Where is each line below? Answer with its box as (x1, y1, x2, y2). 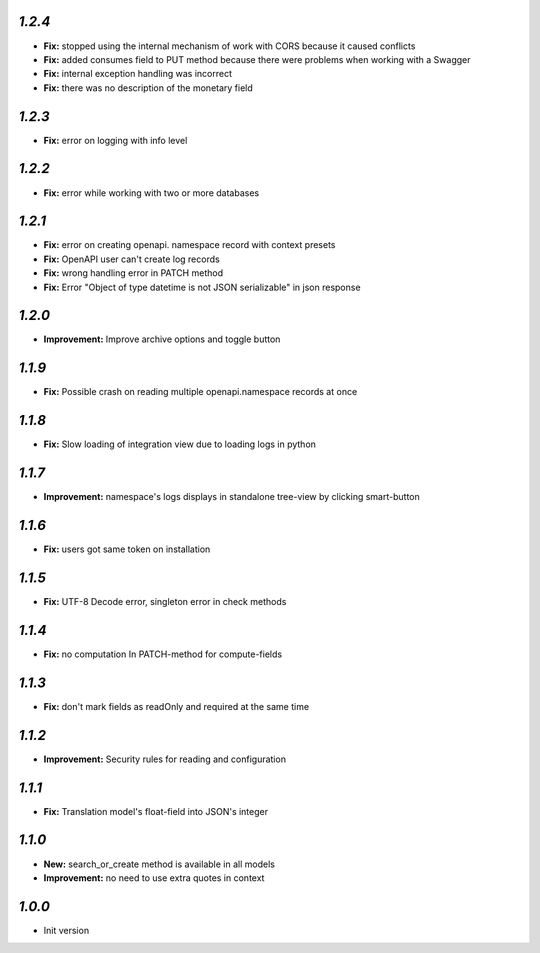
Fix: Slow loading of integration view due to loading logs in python (43, 438, 317, 450)
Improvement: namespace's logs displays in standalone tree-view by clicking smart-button (43, 491, 420, 503)
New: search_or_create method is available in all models (43, 858, 275, 870)
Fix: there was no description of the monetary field (43, 81, 254, 94)
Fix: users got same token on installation (43, 543, 211, 555)
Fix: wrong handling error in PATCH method (43, 267, 224, 279)
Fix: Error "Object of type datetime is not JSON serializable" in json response (43, 281, 361, 293)
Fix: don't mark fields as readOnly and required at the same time (43, 700, 310, 712)
